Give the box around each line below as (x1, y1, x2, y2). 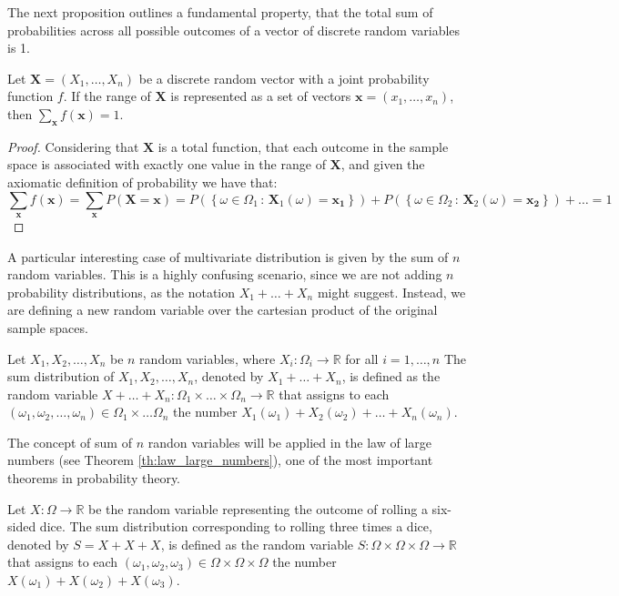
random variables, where (139, 349, 276, 368)
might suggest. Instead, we (317, 282, 466, 301)
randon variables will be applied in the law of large (147, 432, 432, 451)
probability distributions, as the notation (7, 282, 236, 301)
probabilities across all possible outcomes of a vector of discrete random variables (7, 20, 461, 39)
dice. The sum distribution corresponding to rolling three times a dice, (39, 517, 432, 536)
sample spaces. (7, 318, 88, 337)
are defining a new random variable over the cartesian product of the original (7, 300, 438, 319)
